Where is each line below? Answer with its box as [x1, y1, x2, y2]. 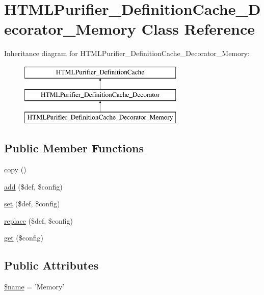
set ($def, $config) [4, 198, 60, 209]
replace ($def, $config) [4, 215, 73, 226]
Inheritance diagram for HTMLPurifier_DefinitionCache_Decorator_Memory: [4, 48, 250, 59]
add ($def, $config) [4, 181, 63, 192]
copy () [4, 164, 27, 175]
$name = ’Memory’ [4, 281, 65, 292]
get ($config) [4, 232, 44, 243]
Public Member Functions [4, 140, 144, 156]
